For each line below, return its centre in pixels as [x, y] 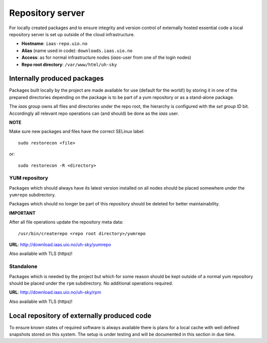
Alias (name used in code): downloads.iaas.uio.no [77, 50]
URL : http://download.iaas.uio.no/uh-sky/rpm [55, 293]
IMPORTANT [22, 213]
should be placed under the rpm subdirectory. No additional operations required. [91, 283]
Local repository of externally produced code [80, 316]
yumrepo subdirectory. [32, 195]
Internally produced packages [56, 78]
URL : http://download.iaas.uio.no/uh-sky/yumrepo [60, 245]
